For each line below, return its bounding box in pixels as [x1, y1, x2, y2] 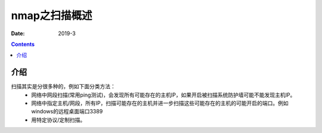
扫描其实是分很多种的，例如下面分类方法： [11, 83, 116, 90]
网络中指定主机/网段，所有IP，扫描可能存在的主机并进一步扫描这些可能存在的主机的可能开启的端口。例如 [31, 100, 289, 107]
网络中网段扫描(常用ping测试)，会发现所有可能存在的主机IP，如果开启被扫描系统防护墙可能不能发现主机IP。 [31, 91, 296, 98]
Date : [11, 30, 25, 37]
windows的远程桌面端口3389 [31, 108, 103, 115]
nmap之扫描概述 [11, 9, 92, 22]
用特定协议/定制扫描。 [31, 116, 86, 123]
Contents [11, 41, 35, 48]
